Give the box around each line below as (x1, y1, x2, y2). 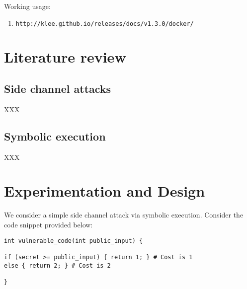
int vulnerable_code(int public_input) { (4, 237, 143, 244)
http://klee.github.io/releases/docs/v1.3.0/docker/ (15, 20, 194, 27)
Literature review (4, 47, 126, 67)
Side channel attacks (4, 81, 111, 96)
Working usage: (4, 1, 51, 11)
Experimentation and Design (4, 181, 205, 201)
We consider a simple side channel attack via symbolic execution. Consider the (4, 210, 244, 220)
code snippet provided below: (4, 219, 93, 229)
